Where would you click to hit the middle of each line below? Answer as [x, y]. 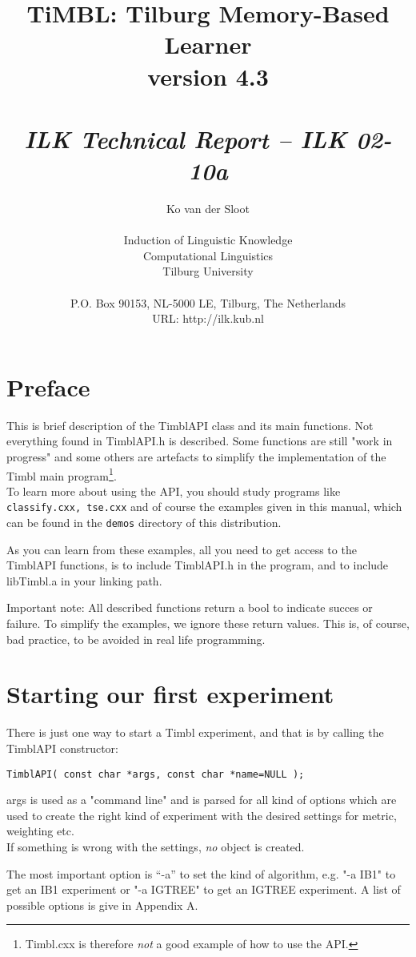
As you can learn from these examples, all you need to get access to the [182, 549]
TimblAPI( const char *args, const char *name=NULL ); [156, 774]
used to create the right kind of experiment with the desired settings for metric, [202, 815]
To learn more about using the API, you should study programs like [174, 491]
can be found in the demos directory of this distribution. [144, 523]
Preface [48, 386]
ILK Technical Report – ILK [186, 139]
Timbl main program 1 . [62, 474]
